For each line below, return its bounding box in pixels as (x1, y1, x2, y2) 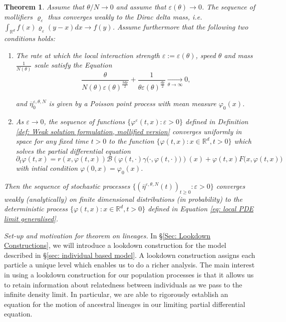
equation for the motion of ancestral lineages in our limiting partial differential (4, 298, 245, 309)
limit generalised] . (4, 213, 58, 224)
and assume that (116, 2, 166, 12)
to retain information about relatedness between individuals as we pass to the (4, 279, 242, 289)
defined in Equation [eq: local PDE (148, 203, 253, 214)
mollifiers (4, 11, 33, 22)
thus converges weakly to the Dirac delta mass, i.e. (48, 11, 202, 22)
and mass (224, 50, 253, 60)
